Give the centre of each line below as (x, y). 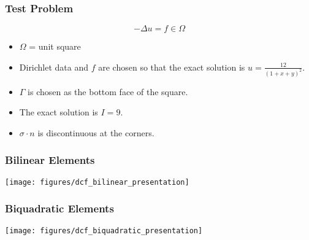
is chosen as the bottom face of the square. (108, 91)
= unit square (55, 46)
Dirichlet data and (54, 67)
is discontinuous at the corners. (96, 132)
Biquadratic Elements (59, 208)
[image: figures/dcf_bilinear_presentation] (97, 182)
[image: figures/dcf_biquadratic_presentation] (104, 230)
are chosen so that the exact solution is (172, 67)
